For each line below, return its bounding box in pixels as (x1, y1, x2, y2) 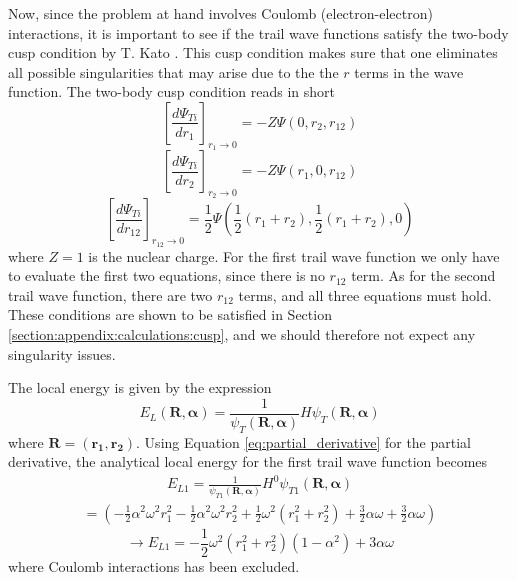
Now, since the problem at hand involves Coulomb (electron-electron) (8, 3, 433, 23)
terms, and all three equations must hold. (238, 284, 492, 305)
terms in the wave (354, 61, 464, 82)
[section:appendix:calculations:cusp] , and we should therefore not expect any (8, 323, 476, 344)
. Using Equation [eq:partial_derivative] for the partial (136, 431, 472, 452)
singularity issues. (8, 343, 116, 364)
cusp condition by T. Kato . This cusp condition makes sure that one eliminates (8, 42, 498, 63)
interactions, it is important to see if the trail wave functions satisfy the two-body (8, 22, 509, 43)
